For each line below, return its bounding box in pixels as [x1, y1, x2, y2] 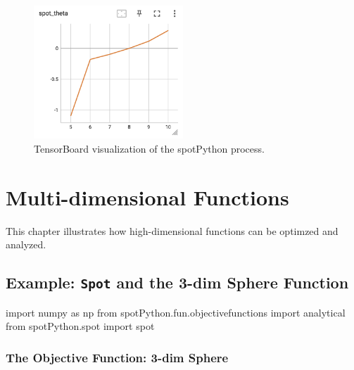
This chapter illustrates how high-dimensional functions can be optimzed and [6, 223, 339, 238]
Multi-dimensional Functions [6, 182, 289, 211]
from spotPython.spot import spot [6, 319, 155, 333]
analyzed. [6, 237, 46, 252]
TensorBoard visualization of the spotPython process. [34, 141, 265, 155]
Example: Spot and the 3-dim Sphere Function [6, 272, 349, 293]
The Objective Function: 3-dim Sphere [6, 348, 229, 366]
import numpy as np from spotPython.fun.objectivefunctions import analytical [6, 305, 346, 319]
